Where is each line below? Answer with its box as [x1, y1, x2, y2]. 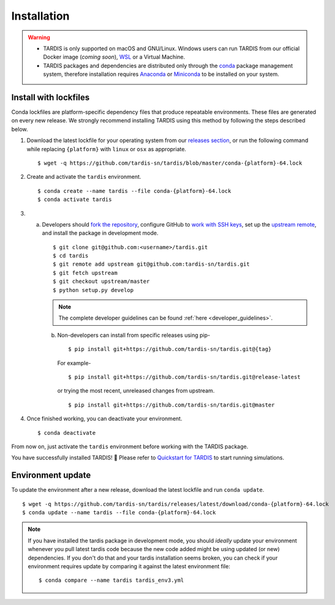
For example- [57, 359, 91, 367]
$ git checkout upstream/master [53, 278, 150, 285]
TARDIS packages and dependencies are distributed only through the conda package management [43, 62, 293, 69]
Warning [28, 34, 50, 41]
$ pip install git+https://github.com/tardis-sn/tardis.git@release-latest [68, 374, 301, 380]
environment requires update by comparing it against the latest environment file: [28, 562, 231, 569]
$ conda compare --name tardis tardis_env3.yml [39, 577, 184, 584]
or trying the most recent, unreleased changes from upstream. [57, 387, 215, 394]
